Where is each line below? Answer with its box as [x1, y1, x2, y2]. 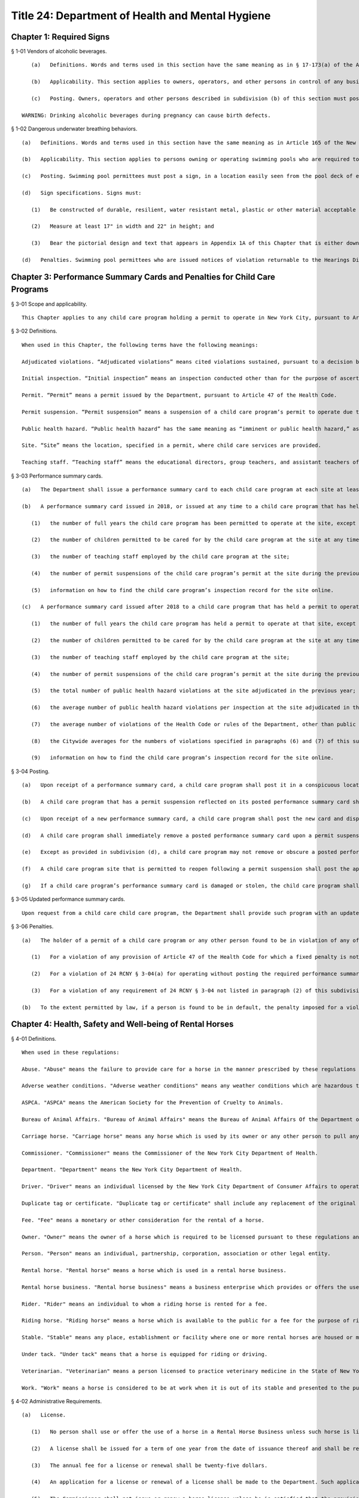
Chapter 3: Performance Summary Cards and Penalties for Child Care [11, 271, 275, 282]
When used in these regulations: [22, 1049, 120, 1056]
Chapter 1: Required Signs [11, 32, 110, 42]
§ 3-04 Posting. [11, 768, 50, 775]
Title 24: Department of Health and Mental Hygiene [11, 9, 271, 22]
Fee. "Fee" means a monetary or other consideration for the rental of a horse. [22, 1216, 265, 1224]
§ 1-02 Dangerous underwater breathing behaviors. [11, 125, 138, 132]
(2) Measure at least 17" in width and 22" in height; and [31, 223, 215, 230]
